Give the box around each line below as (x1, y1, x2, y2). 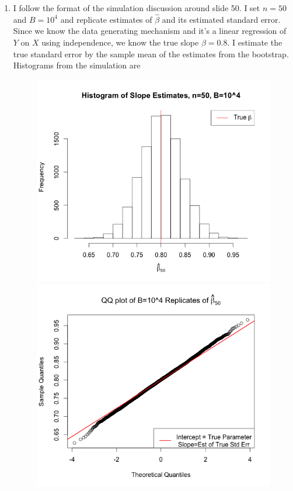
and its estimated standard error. (162, 13, 281, 25)
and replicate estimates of (60, 13, 152, 25)
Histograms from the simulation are (13, 59, 141, 71)
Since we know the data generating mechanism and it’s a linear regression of (13, 25, 287, 37)
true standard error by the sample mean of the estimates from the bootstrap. (13, 47, 289, 60)
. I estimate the (227, 36, 282, 48)
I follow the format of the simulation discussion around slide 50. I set (13, 2, 260, 13)
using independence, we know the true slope (41, 36, 199, 48)
